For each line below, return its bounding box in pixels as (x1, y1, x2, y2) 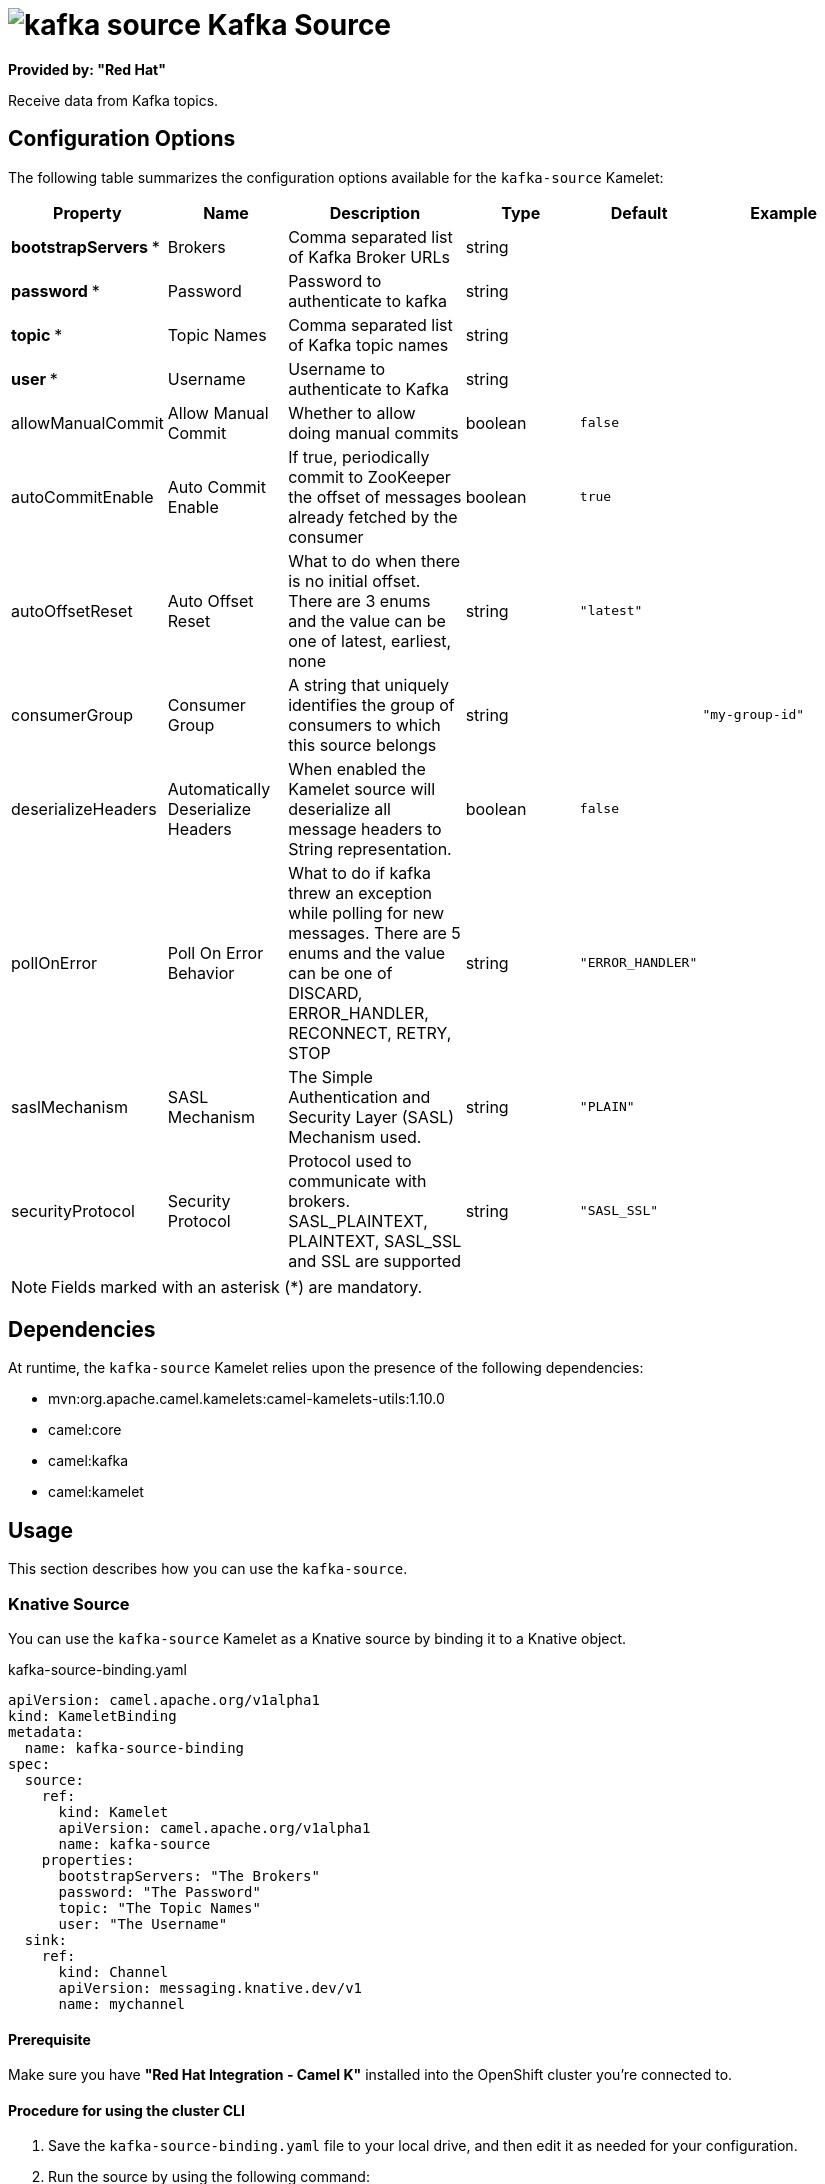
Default (610, 202, 668, 223)
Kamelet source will (288, 778, 436, 799)
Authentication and (288, 1086, 431, 1107)
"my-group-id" (702, 707, 805, 723)
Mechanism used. (288, 1126, 422, 1147)
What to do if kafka (288, 862, 431, 883)
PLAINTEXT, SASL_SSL (288, 1230, 462, 1251)
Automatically (167, 778, 271, 799)
